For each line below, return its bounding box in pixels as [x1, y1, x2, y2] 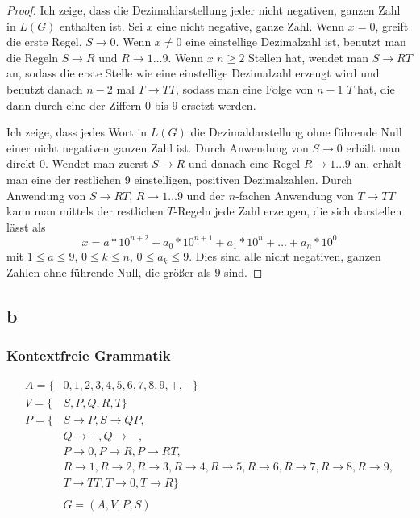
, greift [375, 17, 409, 34]
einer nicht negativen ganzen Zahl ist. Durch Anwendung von [6, 139, 309, 156]
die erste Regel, [6, 33, 82, 50]
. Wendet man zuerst [44, 155, 148, 172]
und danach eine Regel [188, 155, 301, 172]
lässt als [6, 218, 46, 235]
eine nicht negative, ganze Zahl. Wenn [156, 17, 345, 34]
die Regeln [6, 48, 58, 65]
